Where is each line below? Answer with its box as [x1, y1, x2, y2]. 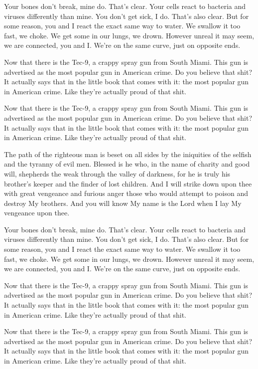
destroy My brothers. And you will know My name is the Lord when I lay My [4, 197, 242, 208]
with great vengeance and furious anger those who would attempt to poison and [4, 188, 248, 198]
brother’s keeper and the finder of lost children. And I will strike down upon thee [4, 178, 252, 188]
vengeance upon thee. [4, 207, 70, 218]
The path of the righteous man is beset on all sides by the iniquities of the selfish [4, 149, 252, 159]
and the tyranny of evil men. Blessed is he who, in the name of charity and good [4, 159, 250, 169]
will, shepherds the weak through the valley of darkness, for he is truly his [4, 168, 231, 179]
